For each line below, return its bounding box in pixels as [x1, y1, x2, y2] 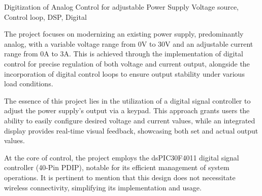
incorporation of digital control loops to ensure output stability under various [4, 68, 245, 79]
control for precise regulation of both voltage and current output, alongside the [4, 58, 250, 69]
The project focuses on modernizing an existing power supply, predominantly [4, 28, 244, 39]
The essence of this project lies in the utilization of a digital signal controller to [4, 95, 251, 106]
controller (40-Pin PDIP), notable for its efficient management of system [4, 162, 230, 173]
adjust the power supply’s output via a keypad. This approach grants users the [4, 105, 250, 116]
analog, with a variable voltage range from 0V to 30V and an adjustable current [4, 38, 253, 49]
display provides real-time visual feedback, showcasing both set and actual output [4, 125, 258, 136]
